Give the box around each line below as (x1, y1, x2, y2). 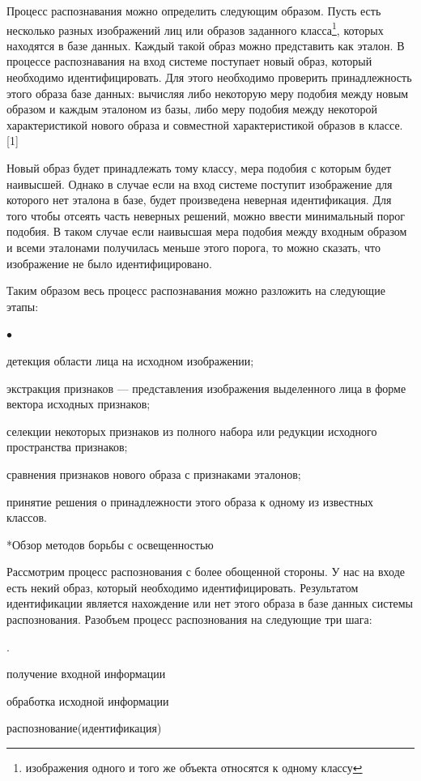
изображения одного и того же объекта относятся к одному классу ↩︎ (25, 759, 363, 776)
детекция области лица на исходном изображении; (6, 352, 254, 369)
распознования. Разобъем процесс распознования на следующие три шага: (6, 611, 372, 628)
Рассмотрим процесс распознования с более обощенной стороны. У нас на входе (6, 563, 405, 580)
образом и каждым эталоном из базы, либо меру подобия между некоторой (6, 100, 377, 117)
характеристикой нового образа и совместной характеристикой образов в (6, 116, 365, 133)
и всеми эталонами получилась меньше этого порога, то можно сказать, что (6, 238, 381, 255)
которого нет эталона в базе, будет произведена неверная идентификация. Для (6, 191, 392, 208)
